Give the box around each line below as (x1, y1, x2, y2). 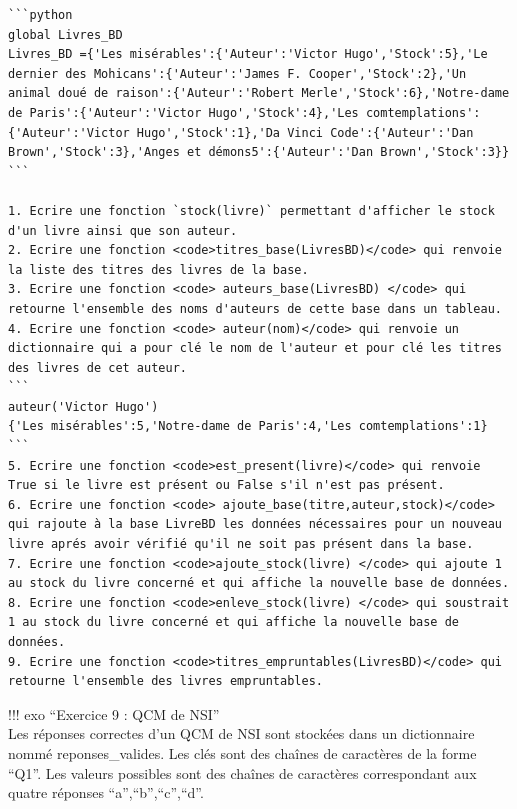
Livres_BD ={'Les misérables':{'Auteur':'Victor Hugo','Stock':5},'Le (8, 47, 488, 62)
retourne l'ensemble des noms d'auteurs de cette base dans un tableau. (8, 301, 502, 316)
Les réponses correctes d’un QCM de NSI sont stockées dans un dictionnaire (8, 723, 475, 744)
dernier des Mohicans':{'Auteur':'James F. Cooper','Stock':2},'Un (8, 66, 467, 81)
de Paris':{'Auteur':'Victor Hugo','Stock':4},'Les (8, 105, 359, 120)
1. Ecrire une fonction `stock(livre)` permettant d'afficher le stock (8, 203, 495, 218)
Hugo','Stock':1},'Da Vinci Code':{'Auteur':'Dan (136, 125, 474, 140)
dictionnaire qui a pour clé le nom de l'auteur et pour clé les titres (8, 341, 502, 356)
